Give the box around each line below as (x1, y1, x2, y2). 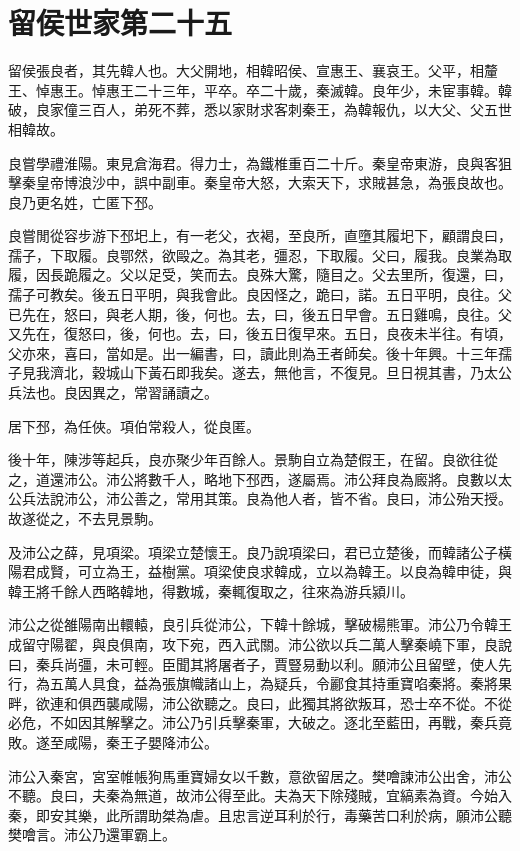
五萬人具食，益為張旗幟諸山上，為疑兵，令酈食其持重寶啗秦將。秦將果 (49, 673, 512, 694)
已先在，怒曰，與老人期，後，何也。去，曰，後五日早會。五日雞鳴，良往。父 (8, 303, 512, 324)
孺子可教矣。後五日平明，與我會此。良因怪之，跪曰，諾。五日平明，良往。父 (8, 284, 512, 305)
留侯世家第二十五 (8, 2, 233, 43)
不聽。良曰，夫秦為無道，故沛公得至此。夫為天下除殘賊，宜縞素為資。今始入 (8, 785, 512, 806)
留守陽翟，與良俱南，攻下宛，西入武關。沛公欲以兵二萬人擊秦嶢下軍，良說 (21, 633, 512, 654)
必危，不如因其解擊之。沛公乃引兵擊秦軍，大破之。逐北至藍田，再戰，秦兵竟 (8, 712, 512, 733)
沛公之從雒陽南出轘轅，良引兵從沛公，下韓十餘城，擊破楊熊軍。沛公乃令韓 (8, 614, 498, 635)
